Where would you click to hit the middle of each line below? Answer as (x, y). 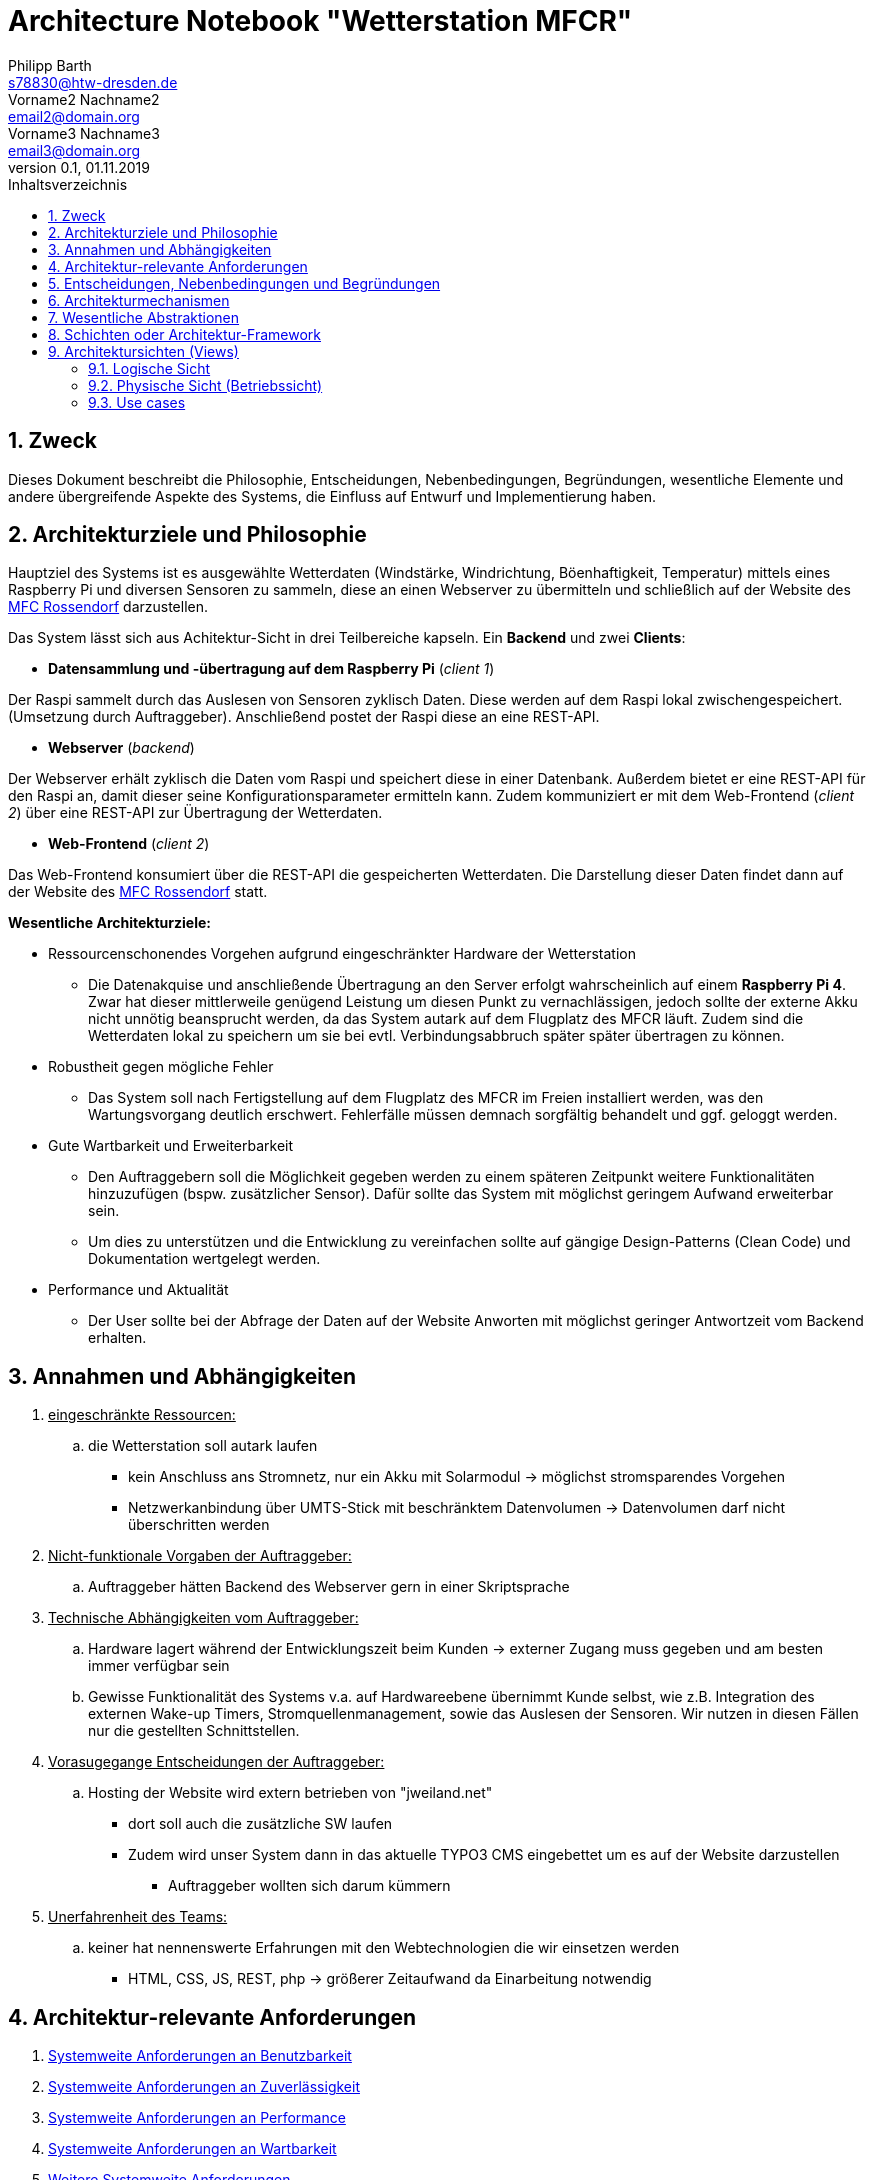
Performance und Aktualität (138, 1290)
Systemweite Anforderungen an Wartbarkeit (192, 2149)
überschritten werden (199, 1525)
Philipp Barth (50, 65)
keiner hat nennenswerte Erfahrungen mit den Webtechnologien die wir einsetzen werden (384, 1948)
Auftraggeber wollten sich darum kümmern (309, 1886)
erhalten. (117, 1338)
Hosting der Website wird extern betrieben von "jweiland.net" (290, 1793)
